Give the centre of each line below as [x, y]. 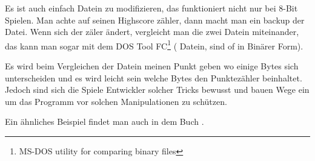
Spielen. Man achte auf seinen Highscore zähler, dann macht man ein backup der [155, 20]
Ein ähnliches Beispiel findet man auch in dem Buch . [104, 122]
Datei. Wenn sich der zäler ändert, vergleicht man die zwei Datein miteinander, [152, 32]
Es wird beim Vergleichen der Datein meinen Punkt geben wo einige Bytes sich [152, 66]
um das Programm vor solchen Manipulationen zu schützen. [116, 101]
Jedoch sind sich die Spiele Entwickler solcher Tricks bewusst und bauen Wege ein [157, 90]
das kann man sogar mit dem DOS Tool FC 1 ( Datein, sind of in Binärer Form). [154, 45]
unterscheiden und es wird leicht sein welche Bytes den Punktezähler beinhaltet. [154, 77]
